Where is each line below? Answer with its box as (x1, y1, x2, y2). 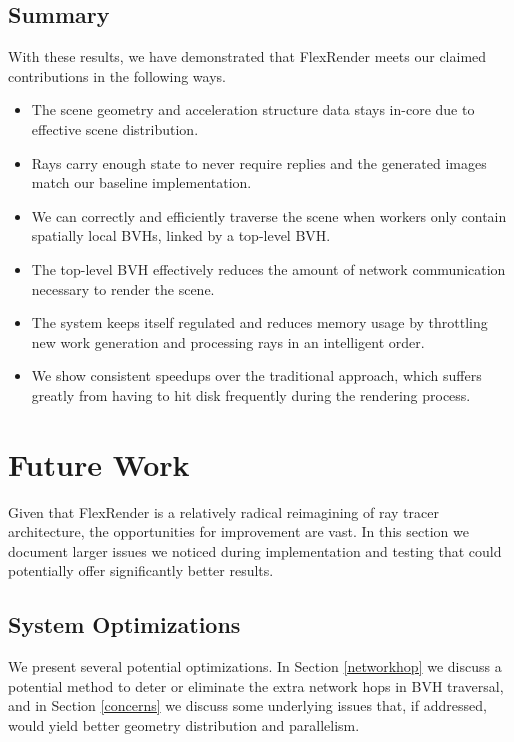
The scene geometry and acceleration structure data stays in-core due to (31, 99, 475, 120)
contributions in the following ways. (8, 65, 226, 86)
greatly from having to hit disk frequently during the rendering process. (31, 384, 471, 405)
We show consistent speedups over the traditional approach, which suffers (31, 365, 482, 386)
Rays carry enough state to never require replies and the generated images (31, 152, 487, 173)
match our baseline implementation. (31, 172, 252, 193)
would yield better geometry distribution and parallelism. (8, 715, 360, 735)
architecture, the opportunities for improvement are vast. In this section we (8, 521, 469, 542)
